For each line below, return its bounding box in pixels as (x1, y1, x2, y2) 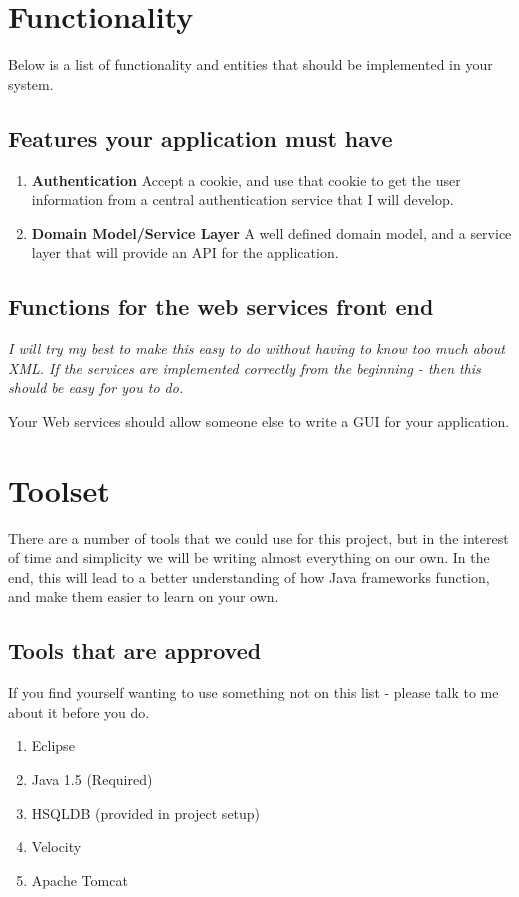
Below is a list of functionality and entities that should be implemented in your (8, 54, 493, 75)
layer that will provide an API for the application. (31, 242, 339, 263)
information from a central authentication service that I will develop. (31, 189, 454, 210)
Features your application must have (8, 122, 393, 153)
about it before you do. (8, 701, 150, 722)
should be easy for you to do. (8, 377, 184, 398)
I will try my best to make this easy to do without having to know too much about (8, 338, 505, 359)
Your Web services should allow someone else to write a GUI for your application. (8, 410, 510, 431)
